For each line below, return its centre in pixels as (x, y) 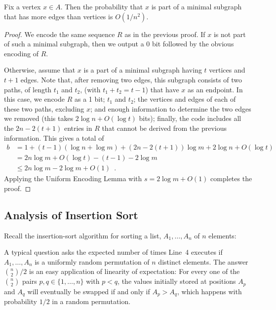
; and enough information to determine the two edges (171, 108)
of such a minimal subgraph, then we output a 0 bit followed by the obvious (119, 44)
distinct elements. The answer (203, 261)
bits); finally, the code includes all (190, 118)
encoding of (21, 53)
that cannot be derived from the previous (164, 128)
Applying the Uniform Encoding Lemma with (73, 178)
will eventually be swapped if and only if (89, 291)
